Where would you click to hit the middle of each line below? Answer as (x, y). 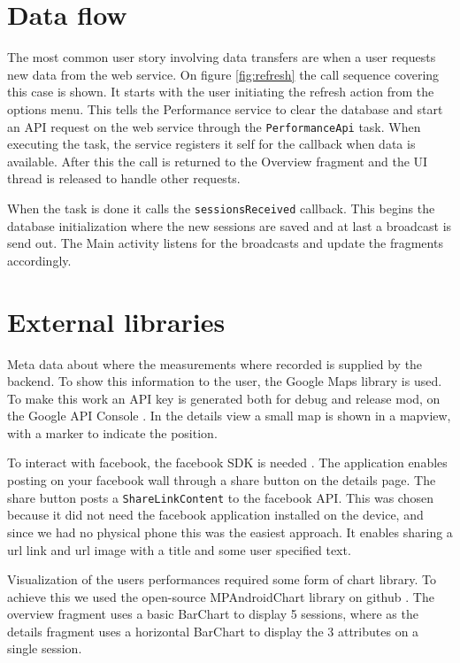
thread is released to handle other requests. (124, 178)
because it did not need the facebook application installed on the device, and (215, 515)
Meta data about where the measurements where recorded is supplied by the (215, 363)
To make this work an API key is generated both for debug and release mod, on (224, 398)
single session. (45, 648)
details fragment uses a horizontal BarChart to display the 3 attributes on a (213, 631)
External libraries (116, 321)
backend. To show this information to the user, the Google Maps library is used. (225, 381)
